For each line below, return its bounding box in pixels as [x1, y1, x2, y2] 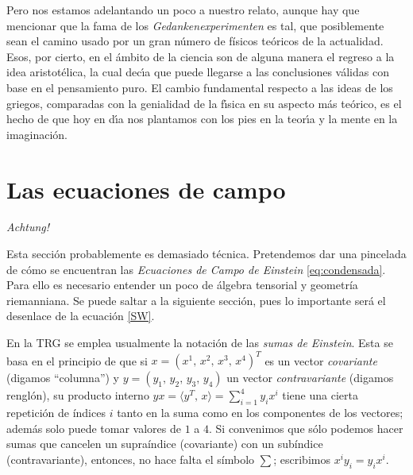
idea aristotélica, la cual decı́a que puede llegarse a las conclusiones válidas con [6, 64, 389, 80]
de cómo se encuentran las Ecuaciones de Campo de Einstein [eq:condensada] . [6, 261, 386, 277]
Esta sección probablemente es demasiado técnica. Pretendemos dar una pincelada [6, 245, 407, 262]
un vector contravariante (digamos [226, 369, 394, 386]
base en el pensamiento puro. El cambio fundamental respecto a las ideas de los [6, 79, 393, 95]
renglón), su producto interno [6, 387, 149, 404]
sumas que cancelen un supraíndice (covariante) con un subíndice [6, 435, 323, 452]
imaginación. [6, 126, 68, 142]
